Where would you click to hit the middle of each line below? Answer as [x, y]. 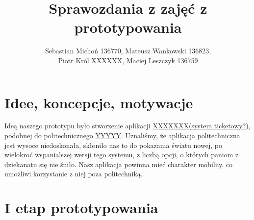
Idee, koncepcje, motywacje [99, 102]
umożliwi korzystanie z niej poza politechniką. [74, 174]
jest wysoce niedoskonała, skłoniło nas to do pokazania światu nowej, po [113, 145]
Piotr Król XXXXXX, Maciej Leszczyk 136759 [128, 60]
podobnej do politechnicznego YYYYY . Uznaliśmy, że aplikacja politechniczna [122, 135]
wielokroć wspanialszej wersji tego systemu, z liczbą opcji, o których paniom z [122, 155]
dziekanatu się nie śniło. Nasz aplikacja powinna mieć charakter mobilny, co [119, 164]
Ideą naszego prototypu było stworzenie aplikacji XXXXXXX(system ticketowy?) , [127, 126]
